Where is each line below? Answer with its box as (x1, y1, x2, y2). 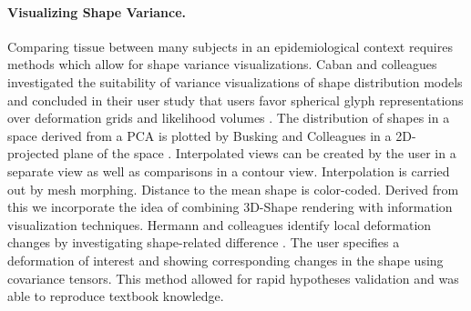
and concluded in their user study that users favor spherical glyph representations (7, 90, 464, 109)
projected (7, 144, 59, 163)
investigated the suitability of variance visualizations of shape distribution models (7, 72, 463, 91)
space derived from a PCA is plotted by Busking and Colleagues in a (7, 125, 392, 145)
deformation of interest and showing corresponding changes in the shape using (7, 250, 444, 269)
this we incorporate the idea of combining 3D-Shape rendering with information (7, 197, 453, 216)
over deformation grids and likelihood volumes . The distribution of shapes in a (7, 108, 450, 127)
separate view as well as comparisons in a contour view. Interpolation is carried (7, 161, 450, 180)
